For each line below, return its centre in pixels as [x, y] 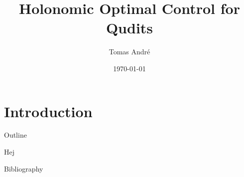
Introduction [48, 111]
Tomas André [129, 52]
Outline [15, 135]
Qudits [129, 28]
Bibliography [24, 168]
